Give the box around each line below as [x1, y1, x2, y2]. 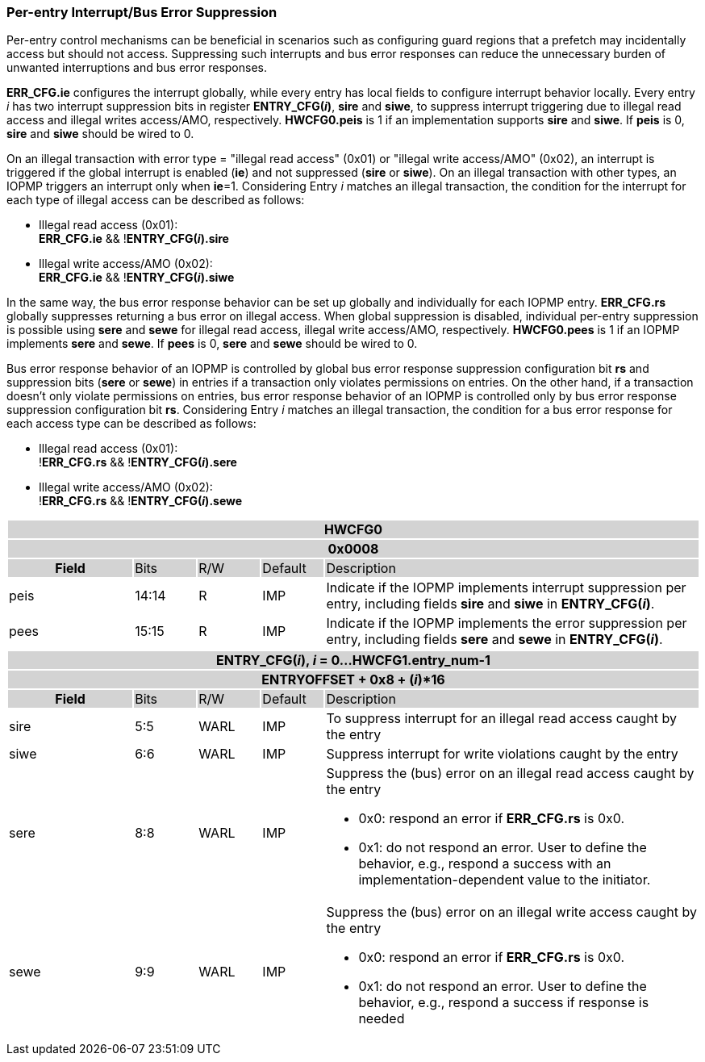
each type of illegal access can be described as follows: [6, 193, 305, 207]
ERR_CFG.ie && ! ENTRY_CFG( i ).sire [39, 232, 229, 246]
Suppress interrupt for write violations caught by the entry [326, 746, 678, 763]
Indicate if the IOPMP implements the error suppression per [326, 615, 687, 632]
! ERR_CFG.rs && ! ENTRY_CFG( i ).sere [39, 455, 237, 470]
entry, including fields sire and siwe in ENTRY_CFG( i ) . [326, 596, 655, 613]
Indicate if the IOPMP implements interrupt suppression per [326, 579, 686, 596]
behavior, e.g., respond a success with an [358, 855, 611, 872]
